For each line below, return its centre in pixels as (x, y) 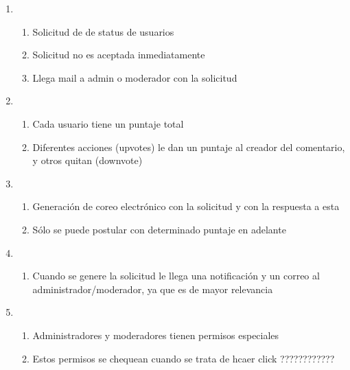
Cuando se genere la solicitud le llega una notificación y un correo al (176, 276)
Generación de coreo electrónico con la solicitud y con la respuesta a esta (186, 206)
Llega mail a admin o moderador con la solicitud (135, 77)
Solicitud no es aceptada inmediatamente (119, 55)
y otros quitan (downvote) (87, 160)
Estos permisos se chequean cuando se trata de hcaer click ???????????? (184, 358)
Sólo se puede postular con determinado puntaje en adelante (159, 229)
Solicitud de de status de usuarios (103, 31)
